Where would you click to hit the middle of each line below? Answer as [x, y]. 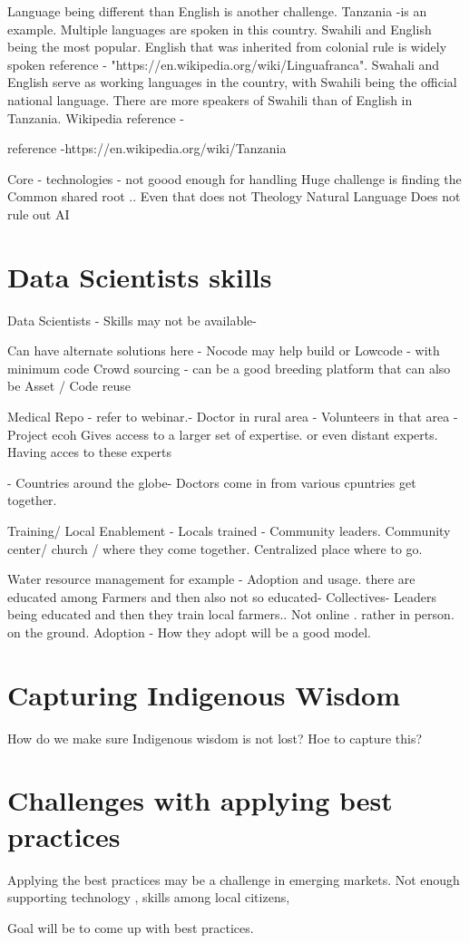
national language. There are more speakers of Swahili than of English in [210, 99]
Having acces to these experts [90, 452]
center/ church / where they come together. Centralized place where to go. [215, 548]
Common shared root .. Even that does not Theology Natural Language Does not [234, 196]
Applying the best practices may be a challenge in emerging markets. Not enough [234, 879]
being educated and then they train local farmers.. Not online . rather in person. [231, 614]
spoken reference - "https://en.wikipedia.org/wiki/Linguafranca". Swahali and [224, 64]
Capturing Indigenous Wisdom [204, 694]
